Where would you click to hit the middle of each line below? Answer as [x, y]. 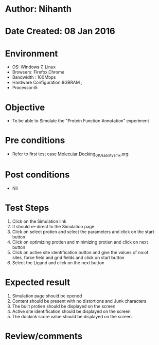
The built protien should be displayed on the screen [64, 306]
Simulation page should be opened [47, 296]
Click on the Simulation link [39, 221]
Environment [32, 53]
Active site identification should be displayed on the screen [71, 311]
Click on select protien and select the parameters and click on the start [83, 232]
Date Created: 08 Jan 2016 [60, 31]
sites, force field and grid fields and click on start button [68, 257]
